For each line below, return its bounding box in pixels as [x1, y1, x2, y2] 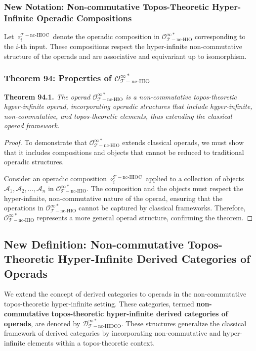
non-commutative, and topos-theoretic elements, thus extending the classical [4, 110, 232, 121]
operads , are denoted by [4, 318, 81, 328]
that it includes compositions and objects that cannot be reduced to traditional [4, 147, 244, 157]
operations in [4, 202, 43, 213]
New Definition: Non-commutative [4, 236, 184, 251]
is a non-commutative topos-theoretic [126, 91, 237, 101]
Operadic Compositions [36, 11, 132, 24]
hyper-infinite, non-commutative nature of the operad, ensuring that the [4, 193, 223, 203]
